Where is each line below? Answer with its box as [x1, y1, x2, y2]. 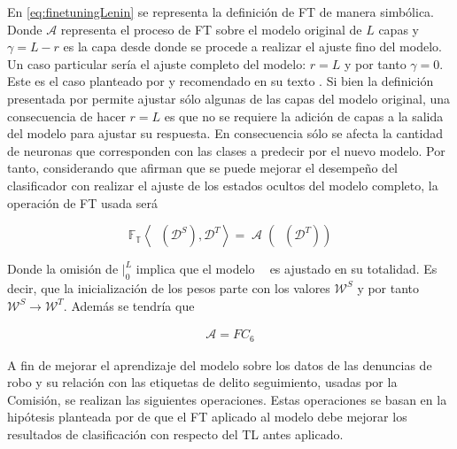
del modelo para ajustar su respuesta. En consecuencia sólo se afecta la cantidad [7, 124, 443, 143]
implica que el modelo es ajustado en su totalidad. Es [136, 259, 438, 278]
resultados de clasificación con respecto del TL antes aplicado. [7, 424, 344, 443]
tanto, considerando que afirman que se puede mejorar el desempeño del [7, 159, 398, 177]
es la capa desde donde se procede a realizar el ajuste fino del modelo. [63, 37, 442, 56]
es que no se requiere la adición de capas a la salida [164, 106, 444, 125]
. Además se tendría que [63, 296, 195, 314]
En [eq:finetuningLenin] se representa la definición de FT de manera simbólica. [7, 3, 435, 20]
